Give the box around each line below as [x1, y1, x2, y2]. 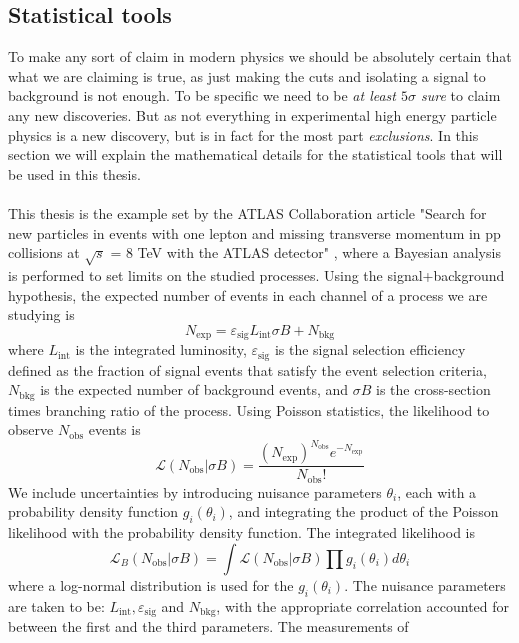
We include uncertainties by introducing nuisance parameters [8, 481, 382, 502]
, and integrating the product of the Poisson [228, 501, 499, 522]
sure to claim [421, 85, 501, 106]
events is [88, 419, 141, 440]
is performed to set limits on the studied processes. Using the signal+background [8, 264, 505, 285]
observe [8, 419, 54, 440]
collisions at [8, 242, 80, 263]
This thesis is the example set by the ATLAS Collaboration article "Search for [8, 202, 487, 223]
